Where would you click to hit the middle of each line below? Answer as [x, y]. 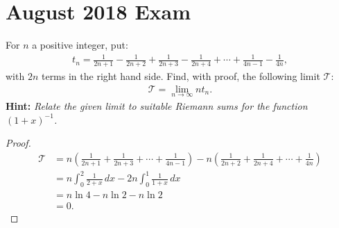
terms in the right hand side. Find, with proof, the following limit [181, 76]
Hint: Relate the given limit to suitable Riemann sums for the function [157, 105]
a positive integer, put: [80, 45]
